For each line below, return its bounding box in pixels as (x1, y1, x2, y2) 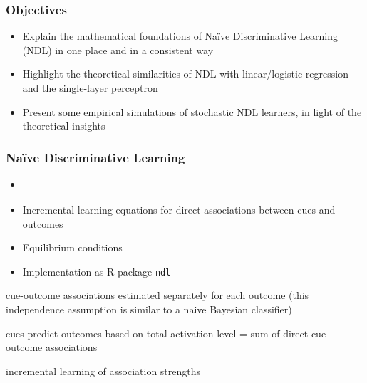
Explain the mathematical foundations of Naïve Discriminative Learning (22, 28, 338, 43)
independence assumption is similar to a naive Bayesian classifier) (6, 302, 292, 316)
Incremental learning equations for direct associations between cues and (22, 201, 336, 216)
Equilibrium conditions (22, 240, 123, 255)
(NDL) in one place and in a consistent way (22, 42, 214, 57)
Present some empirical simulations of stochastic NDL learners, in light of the (22, 104, 362, 119)
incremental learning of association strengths (6, 363, 201, 378)
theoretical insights (22, 118, 105, 133)
